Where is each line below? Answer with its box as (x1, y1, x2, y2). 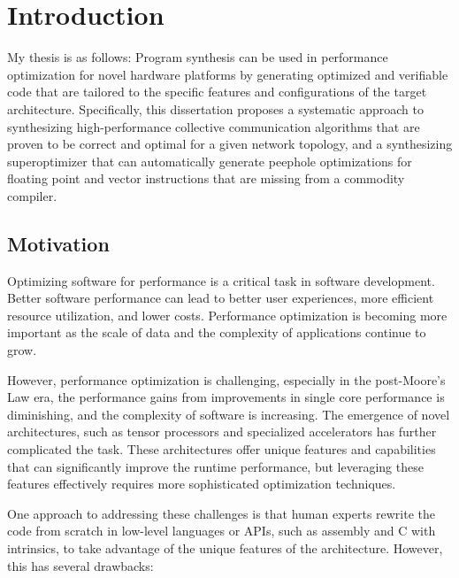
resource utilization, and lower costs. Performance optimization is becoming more (7, 305, 448, 324)
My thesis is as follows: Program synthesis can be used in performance (7, 48, 388, 66)
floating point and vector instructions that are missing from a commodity (7, 169, 405, 188)
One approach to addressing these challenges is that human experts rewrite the (7, 504, 436, 522)
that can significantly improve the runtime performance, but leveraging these (7, 457, 424, 475)
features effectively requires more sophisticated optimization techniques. (7, 474, 396, 493)
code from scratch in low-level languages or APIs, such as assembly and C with (7, 521, 436, 540)
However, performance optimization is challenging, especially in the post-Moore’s (7, 370, 446, 389)
